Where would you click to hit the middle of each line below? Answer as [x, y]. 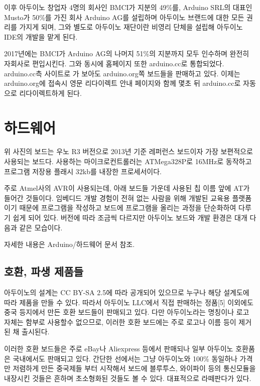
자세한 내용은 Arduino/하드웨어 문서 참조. [70, 244]
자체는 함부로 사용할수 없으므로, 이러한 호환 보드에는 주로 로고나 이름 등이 [120, 321]
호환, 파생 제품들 [44, 271]
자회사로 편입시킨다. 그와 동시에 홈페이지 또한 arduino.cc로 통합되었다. [114, 63]
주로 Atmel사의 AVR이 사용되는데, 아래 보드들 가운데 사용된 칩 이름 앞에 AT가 [127, 188]
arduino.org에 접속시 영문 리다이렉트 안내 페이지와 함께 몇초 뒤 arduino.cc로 [122, 83]
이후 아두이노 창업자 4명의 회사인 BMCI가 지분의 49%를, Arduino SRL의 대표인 [128, 7]
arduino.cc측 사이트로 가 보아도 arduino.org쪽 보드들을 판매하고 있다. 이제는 [122, 73]
